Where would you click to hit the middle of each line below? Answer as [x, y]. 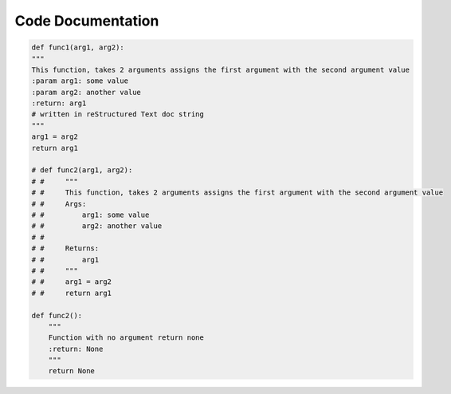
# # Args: [59, 204]
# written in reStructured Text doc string [118, 114]
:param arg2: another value [86, 92]
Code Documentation [87, 21]
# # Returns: [65, 248]
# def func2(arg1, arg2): [82, 170]
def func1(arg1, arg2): [78, 47]
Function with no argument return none [126, 338]
